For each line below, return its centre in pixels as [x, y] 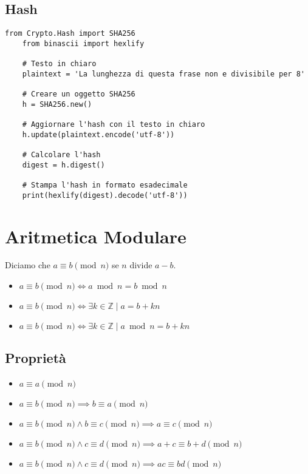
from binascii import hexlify [83, 43]
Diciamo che [28, 265]
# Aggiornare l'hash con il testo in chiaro [114, 125]
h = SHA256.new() [57, 104]
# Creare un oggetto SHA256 [79, 94]
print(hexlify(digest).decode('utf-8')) [105, 195]
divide [141, 265]
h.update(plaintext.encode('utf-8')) [98, 134]
